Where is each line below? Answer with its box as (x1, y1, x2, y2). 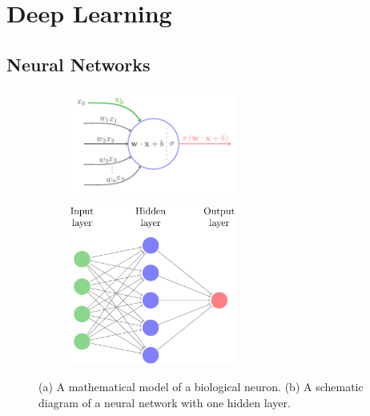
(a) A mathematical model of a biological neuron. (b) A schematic (38, 378, 364, 395)
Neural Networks (6, 51, 151, 76)
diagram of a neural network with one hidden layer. (38, 394, 291, 410)
